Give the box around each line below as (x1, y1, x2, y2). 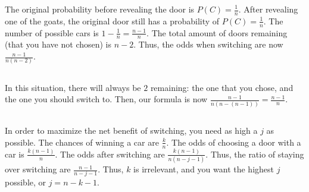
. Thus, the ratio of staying (205, 147, 304, 160)
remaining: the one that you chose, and (150, 81, 294, 93)
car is (5, 147, 24, 160)
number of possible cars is (5, 26, 99, 39)
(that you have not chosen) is (5, 38, 112, 51)
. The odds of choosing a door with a (166, 136, 301, 148)
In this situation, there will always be (5, 81, 141, 93)
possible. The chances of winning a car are (5, 136, 159, 148)
